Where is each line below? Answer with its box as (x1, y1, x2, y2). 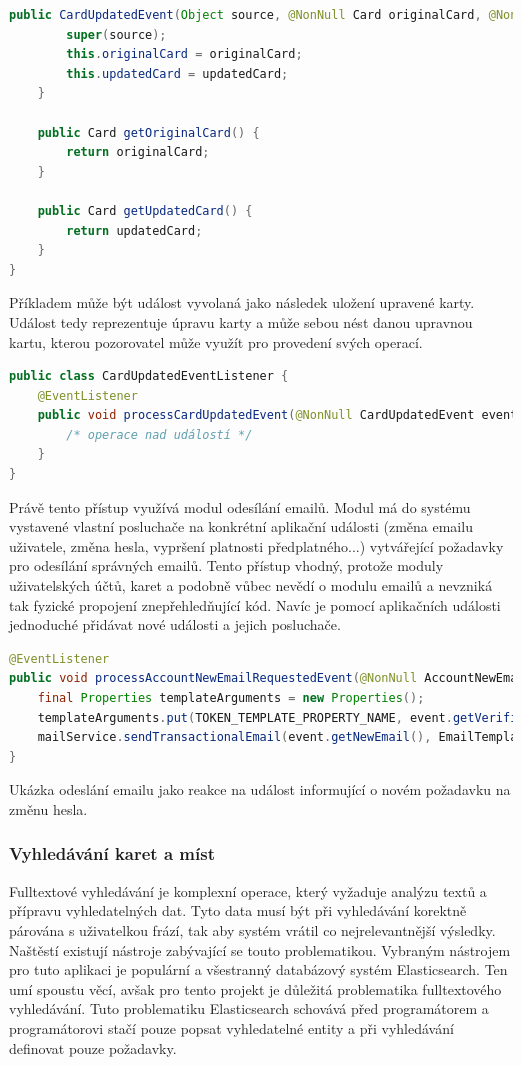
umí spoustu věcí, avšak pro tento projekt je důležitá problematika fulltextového (9, 978, 502, 999)
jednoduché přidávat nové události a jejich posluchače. (9, 614, 341, 635)
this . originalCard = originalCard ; (66, 47, 303, 62)
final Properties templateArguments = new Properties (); (37, 691, 425, 705)
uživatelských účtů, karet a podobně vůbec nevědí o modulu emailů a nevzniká (9, 575, 493, 596)
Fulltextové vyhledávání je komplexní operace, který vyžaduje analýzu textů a (9, 880, 487, 901)
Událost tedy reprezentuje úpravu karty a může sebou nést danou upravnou (9, 311, 473, 332)
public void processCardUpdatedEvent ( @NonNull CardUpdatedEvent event (37, 408, 518, 423)
